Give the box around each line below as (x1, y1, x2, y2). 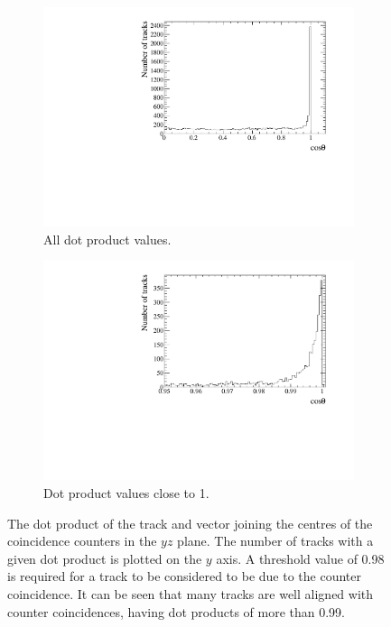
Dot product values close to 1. (43, 484, 209, 502)
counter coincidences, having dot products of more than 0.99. (7, 602, 346, 621)
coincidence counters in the (7, 531, 157, 550)
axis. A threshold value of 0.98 (216, 549, 385, 567)
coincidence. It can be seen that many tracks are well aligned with (7, 584, 374, 603)
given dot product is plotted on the (7, 549, 202, 567)
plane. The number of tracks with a (177, 531, 374, 550)
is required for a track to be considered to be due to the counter (7, 567, 361, 586)
